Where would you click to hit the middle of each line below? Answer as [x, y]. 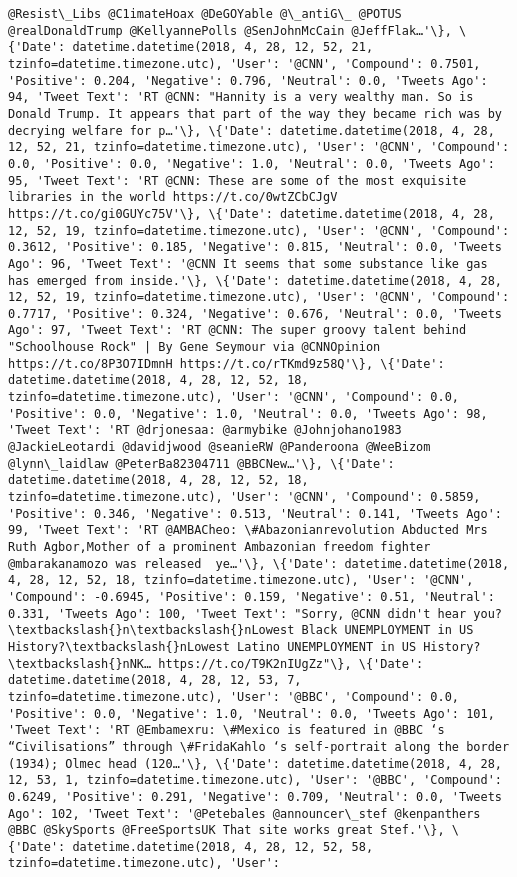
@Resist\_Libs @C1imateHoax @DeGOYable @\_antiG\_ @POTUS [205, 14]
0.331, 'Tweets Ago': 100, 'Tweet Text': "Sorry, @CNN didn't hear [237, 613]
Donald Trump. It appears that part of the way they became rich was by [255, 113]
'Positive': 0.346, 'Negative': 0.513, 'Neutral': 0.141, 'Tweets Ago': [255, 513]
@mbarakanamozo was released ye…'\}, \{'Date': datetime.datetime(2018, [259, 563]
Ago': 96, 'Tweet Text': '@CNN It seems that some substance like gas [248, 263]
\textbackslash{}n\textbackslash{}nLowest [151, 630]
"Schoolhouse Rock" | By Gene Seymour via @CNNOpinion [194, 347]
